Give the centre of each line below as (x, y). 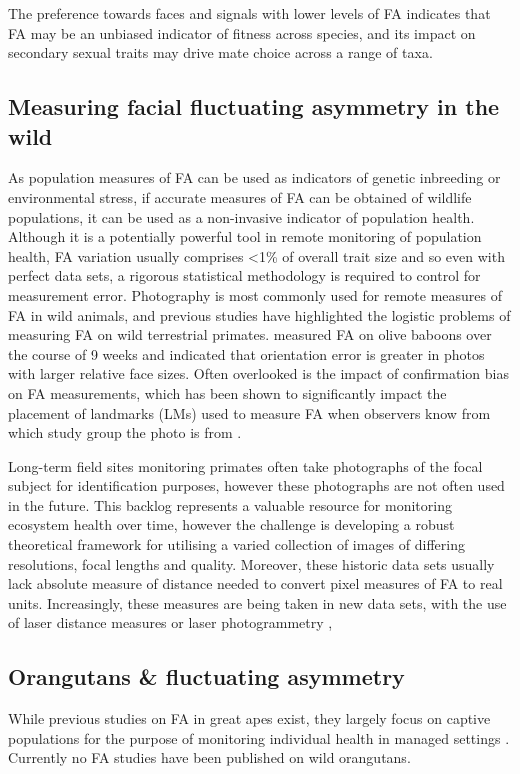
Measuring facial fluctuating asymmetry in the (254, 106)
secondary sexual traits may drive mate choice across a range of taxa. (220, 52)
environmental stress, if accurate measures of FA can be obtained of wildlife (240, 196)
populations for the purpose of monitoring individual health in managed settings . (259, 737)
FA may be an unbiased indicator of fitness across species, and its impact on (242, 32)
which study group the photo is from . (125, 432)
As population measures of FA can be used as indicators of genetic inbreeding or (254, 177)
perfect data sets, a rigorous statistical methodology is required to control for (244, 275)
